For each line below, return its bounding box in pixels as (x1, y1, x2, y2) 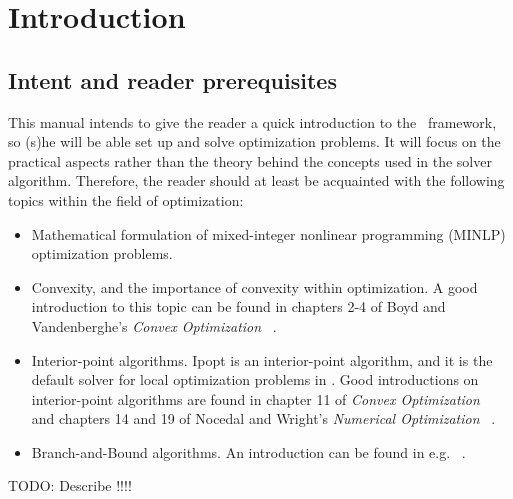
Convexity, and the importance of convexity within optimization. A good (31, 276, 478, 297)
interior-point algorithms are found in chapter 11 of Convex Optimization (31, 388, 480, 409)
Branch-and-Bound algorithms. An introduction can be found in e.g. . (31, 441, 466, 462)
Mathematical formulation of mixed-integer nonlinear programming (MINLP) (31, 223, 506, 244)
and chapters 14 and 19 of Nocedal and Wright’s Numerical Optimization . (31, 408, 496, 429)
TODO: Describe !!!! (8, 475, 132, 496)
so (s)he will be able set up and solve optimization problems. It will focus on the (8, 131, 501, 152)
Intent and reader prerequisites (8, 64, 337, 95)
